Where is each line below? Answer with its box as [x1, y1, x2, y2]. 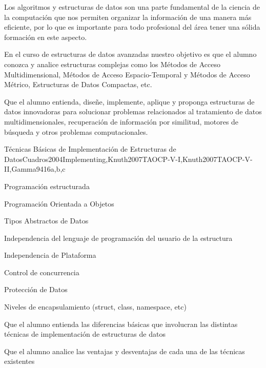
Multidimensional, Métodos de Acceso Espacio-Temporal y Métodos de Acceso [4, 69, 250, 79]
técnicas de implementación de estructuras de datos [4, 329, 166, 339]
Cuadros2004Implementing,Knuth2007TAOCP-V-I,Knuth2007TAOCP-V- [22, 153, 253, 164]
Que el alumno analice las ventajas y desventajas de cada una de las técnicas [4, 345, 245, 356]
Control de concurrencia [4, 267, 79, 277]
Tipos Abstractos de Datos [4, 215, 89, 226]
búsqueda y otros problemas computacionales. [4, 126, 148, 137]
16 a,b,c [43, 163, 66, 174]
